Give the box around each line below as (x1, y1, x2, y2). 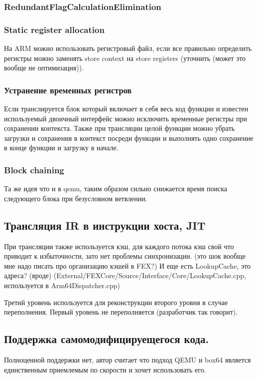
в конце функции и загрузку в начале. (4, 142, 119, 153)
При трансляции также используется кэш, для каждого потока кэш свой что (4, 241, 234, 251)
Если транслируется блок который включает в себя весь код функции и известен (4, 103, 249, 114)
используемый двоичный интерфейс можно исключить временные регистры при (4, 113, 247, 123)
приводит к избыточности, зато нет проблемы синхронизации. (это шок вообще (4, 251, 246, 261)
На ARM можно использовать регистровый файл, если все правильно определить (4, 43, 252, 53)
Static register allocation (4, 23, 105, 35)
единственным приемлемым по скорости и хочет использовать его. (4, 364, 206, 375)
